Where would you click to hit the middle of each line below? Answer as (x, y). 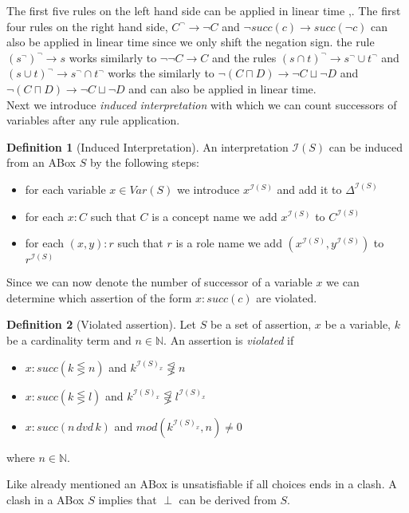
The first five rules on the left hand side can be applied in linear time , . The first (204, 10)
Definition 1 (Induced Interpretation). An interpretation (147, 146)
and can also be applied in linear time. (222, 88)
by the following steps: (144, 162)
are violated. (287, 297)
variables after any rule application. (93, 120)
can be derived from (228, 499)
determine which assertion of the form (99, 297)
